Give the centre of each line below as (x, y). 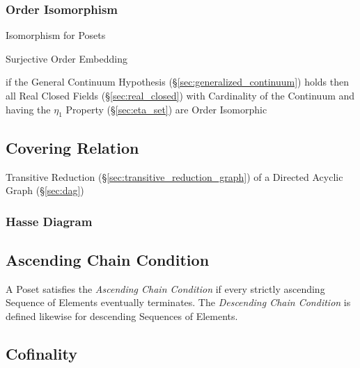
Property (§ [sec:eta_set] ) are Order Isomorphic (166, 109)
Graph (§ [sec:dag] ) (45, 190)
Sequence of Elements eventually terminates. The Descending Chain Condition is (178, 302)
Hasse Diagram (49, 221)
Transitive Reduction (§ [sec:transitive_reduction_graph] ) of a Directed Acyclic (174, 176)
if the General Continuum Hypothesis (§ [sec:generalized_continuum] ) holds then (178, 82)
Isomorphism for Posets (56, 35)
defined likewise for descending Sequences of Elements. (122, 316)
